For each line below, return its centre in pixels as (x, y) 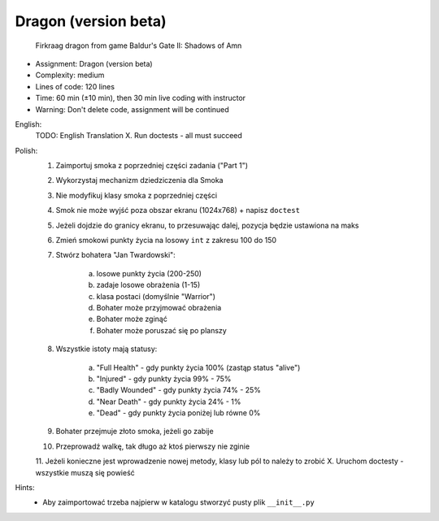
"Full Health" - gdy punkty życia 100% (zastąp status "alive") (198, 367)
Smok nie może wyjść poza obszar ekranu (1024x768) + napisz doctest (178, 211)
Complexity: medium (70, 75)
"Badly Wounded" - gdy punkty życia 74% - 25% (179, 390)
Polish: (26, 150)
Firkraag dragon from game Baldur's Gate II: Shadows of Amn (139, 46)
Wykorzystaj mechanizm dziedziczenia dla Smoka (139, 180)
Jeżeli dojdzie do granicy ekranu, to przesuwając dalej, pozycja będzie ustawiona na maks (207, 225)
